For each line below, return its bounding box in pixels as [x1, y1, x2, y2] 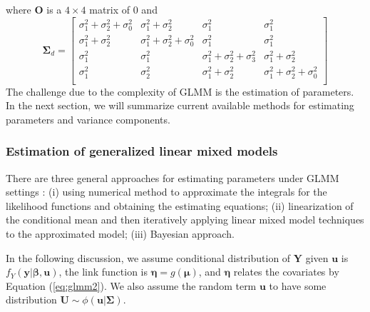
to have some [269, 278, 327, 293]
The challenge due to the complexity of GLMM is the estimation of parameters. [6, 84, 354, 99]
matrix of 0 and [89, 2, 158, 16]
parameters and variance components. [6, 111, 170, 126]
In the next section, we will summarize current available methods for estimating [6, 98, 354, 113]
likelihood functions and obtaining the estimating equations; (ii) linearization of [6, 198, 354, 213]
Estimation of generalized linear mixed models [6, 142, 278, 160]
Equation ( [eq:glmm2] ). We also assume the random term [6, 278, 257, 293]
